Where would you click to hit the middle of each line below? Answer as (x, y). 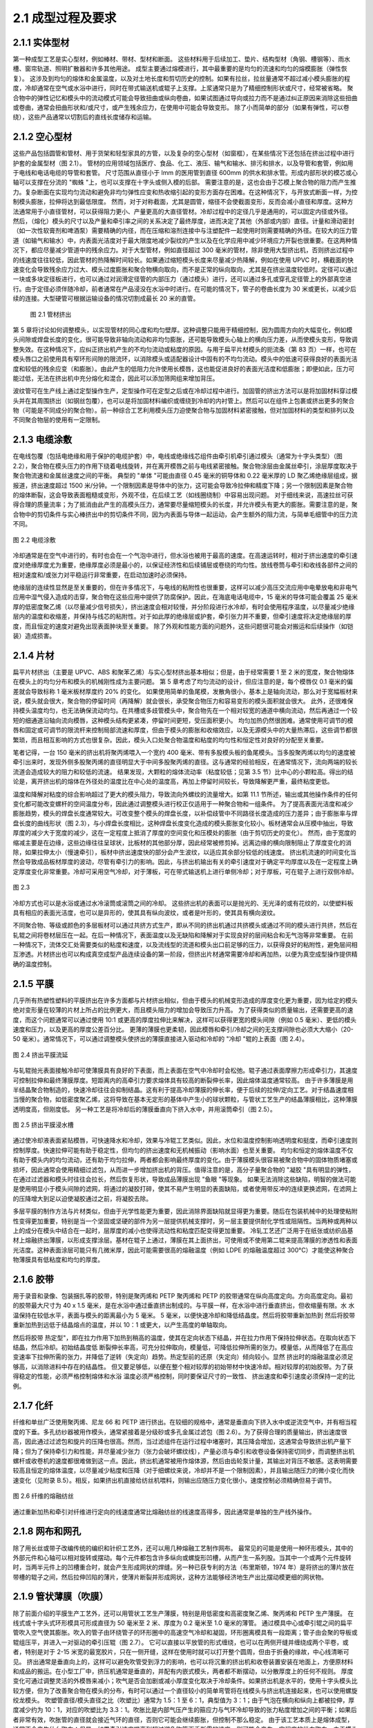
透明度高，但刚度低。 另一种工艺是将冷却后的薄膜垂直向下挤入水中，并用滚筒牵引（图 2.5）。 (144, 1109)
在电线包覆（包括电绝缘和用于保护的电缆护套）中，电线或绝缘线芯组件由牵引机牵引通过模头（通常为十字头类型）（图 (178, 456)
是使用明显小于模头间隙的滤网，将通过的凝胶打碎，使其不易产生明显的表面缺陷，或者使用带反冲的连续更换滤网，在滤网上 (185, 1189)
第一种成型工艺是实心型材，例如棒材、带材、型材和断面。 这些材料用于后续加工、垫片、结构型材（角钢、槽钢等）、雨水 (181, 59)
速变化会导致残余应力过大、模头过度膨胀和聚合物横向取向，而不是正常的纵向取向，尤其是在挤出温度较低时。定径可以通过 (185, 269)
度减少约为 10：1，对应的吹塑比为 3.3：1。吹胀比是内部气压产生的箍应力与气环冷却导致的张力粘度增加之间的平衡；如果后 (185, 1710)
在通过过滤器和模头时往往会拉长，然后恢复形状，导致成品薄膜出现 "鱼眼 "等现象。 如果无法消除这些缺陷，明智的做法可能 (184, 1179)
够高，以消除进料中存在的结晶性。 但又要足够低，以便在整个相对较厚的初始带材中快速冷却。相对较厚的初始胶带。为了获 (183, 1367)
